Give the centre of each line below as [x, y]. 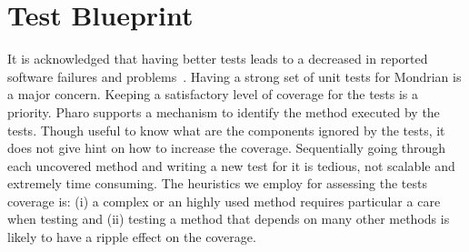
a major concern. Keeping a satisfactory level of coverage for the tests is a [213, 94]
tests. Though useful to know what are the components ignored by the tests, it [226, 130]
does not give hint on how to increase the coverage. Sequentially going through [227, 148]
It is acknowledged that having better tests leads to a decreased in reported [218, 59]
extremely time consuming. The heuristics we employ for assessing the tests [217, 183]
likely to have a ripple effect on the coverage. [132, 237]
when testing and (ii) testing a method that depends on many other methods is [229, 219]
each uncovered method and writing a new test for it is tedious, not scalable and [231, 165]
